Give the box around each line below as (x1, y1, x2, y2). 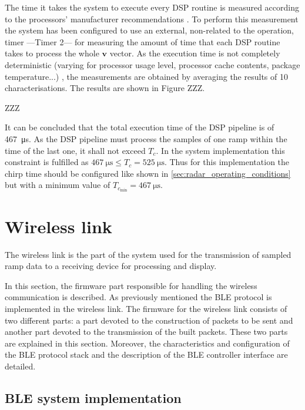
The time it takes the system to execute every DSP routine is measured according (5, 1, 299, 13)
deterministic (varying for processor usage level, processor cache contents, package (5, 58, 300, 70)
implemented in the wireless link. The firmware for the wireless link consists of (5, 302, 287, 314)
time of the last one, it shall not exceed (5, 144, 146, 156)
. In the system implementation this (156, 144, 285, 156)
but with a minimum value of (5, 179, 110, 191)
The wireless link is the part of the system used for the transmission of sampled (5, 248, 291, 260)
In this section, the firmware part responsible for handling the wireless (5, 279, 257, 291)
